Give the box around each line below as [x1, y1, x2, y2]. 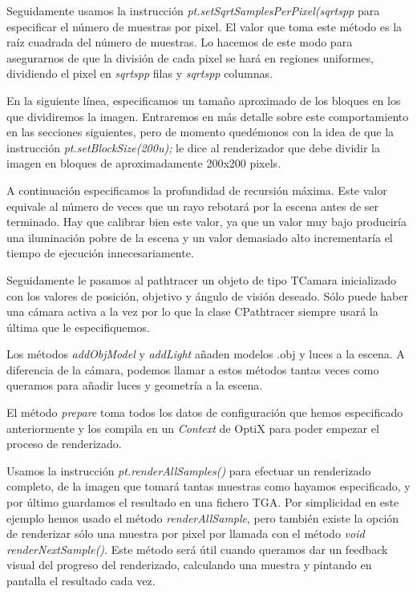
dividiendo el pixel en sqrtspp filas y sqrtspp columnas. [6, 65, 273, 82]
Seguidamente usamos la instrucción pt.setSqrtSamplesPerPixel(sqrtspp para [6, 2, 380, 18]
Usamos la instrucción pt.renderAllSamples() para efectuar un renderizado [6, 462, 371, 479]
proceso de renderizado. [6, 435, 122, 452]
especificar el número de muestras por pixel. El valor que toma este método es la [6, 18, 403, 34]
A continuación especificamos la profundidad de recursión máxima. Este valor [6, 181, 387, 198]
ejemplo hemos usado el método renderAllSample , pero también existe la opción [6, 509, 399, 526]
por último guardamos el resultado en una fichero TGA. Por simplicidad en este [6, 494, 399, 511]
